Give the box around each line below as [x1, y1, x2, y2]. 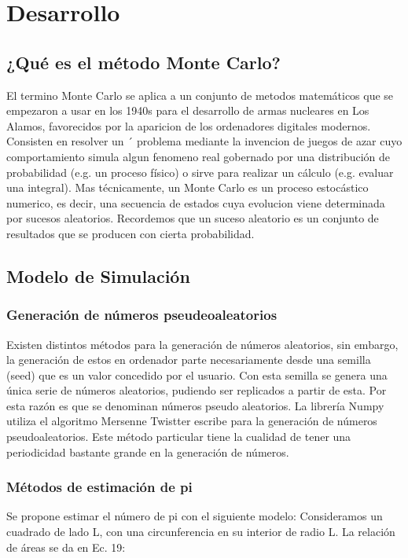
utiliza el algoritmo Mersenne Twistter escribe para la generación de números [6, 413, 377, 429]
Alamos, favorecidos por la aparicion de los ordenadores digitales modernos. [6, 117, 371, 134]
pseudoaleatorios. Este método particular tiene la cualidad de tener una [6, 428, 351, 445]
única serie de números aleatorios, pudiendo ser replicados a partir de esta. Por [6, 382, 387, 398]
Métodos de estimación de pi [6, 477, 193, 497]
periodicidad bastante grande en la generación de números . [6, 443, 289, 460]
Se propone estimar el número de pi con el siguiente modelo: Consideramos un [6, 508, 383, 524]
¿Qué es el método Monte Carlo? [6, 50, 281, 74]
